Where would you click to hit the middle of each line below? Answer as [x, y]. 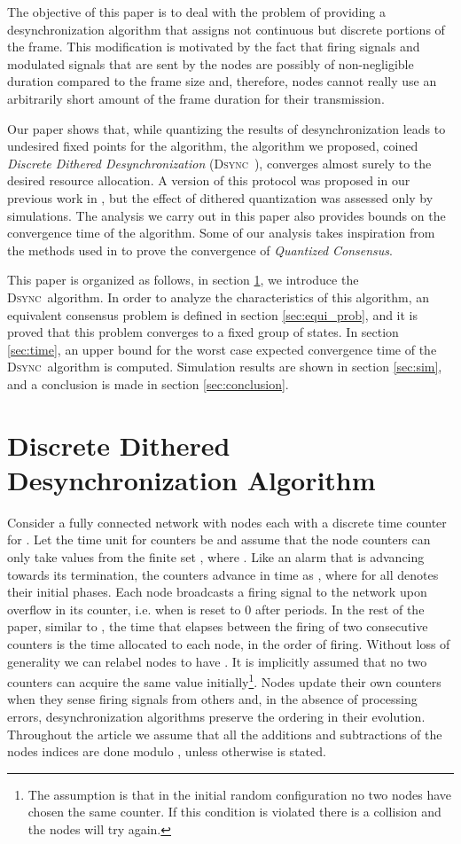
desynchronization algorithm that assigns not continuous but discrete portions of [226, 29]
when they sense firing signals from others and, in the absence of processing [212, 699]
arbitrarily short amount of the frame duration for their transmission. [196, 98]
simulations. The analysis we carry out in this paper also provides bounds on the [227, 215]
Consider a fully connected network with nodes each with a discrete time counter [227, 522]
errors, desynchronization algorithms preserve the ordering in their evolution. [216, 716]
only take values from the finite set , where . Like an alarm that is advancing [216, 556]
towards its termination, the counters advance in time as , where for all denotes [223, 574]
